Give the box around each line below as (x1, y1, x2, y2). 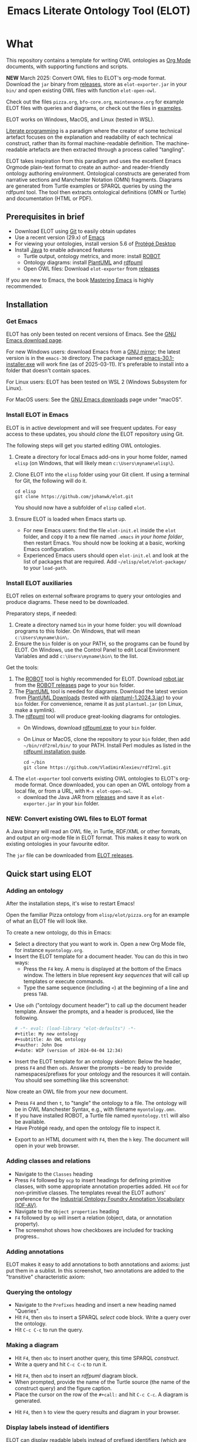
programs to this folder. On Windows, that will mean (14, 627, 141, 635)
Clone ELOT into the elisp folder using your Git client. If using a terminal (14, 470, 190, 478)
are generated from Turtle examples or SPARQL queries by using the (6, 182, 172, 189)
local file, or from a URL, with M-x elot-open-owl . (14, 787, 133, 795)
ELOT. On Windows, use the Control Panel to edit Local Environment (14, 646, 180, 653)
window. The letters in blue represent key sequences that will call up (23, 972, 189, 979)
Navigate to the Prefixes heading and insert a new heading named (14, 1301, 176, 1309)
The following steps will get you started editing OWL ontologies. (6, 442, 161, 449)
